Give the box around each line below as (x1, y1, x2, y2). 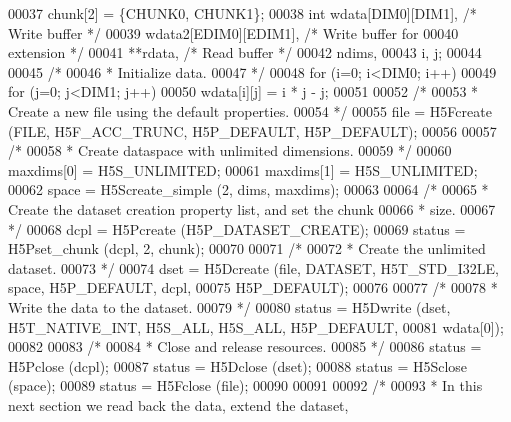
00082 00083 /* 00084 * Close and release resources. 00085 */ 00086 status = (8, 336, 482, 357)
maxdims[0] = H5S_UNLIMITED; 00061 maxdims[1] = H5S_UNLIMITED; (8, 159, 478, 180)
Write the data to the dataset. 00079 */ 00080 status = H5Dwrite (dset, (8, 296, 451, 317)
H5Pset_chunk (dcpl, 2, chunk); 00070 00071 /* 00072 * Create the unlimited (8, 238, 486, 259)
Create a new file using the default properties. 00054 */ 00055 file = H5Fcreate (8, 100, 492, 121)
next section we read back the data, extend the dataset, (8, 394, 349, 415)
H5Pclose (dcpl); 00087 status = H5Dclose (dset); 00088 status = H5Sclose (8, 355, 468, 376)
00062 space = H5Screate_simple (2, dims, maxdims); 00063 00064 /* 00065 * (8, 179, 489, 200)
